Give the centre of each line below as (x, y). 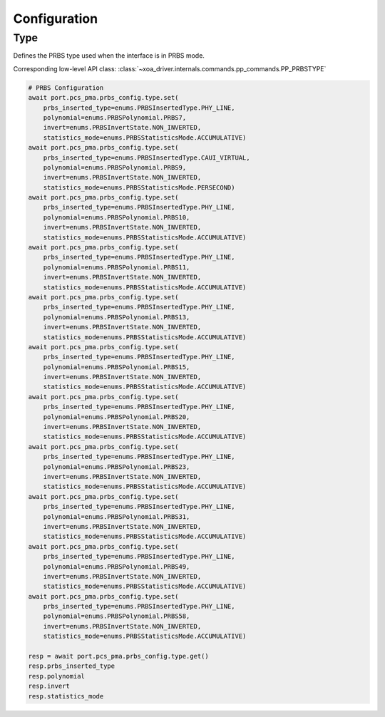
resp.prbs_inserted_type (72, 666)
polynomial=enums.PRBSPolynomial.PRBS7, (115, 117)
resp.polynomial (57, 676)
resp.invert (49, 686)
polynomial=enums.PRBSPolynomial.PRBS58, (117, 616)
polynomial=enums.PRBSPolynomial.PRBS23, (117, 466)
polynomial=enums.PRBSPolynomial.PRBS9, (115, 167)
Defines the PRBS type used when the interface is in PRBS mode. (109, 56)
